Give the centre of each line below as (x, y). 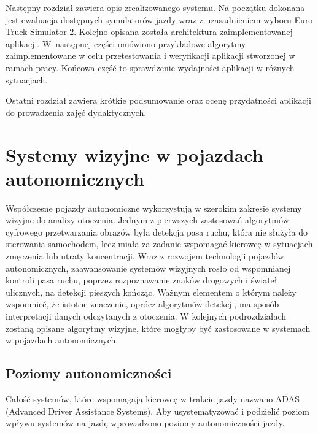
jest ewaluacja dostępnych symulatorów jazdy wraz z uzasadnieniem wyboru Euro (159, 19)
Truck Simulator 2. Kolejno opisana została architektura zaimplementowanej (149, 32)
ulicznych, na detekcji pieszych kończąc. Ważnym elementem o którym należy (151, 292)
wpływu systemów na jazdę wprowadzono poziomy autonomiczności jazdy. (145, 423)
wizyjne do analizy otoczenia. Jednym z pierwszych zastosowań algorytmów (147, 220)
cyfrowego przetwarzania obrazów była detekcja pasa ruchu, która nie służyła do (157, 232)
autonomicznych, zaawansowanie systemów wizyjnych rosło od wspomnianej (148, 268)
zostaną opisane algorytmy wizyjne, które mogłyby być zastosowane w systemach (158, 328)
